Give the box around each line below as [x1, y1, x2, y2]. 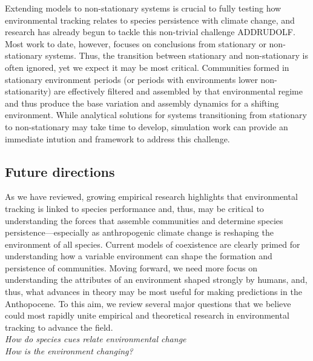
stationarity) [5, 85, 51, 98]
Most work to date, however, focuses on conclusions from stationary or [5, 37, 266, 50]
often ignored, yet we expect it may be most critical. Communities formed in [5, 61, 289, 73]
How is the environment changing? [5, 345, 133, 357]
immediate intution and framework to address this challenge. [5, 132, 230, 145]
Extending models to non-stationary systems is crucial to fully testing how [5, 2, 282, 14]
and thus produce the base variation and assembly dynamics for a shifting [5, 96, 279, 109]
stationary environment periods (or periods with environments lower [5, 73, 258, 85]
